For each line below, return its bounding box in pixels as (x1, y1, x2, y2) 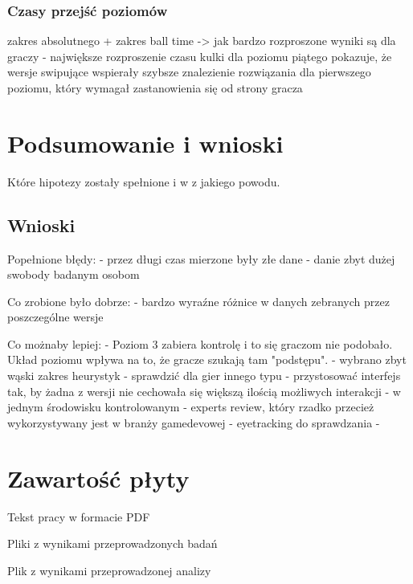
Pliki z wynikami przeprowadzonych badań (7, 535, 218, 552)
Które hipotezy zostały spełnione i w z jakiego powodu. (7, 173, 280, 190)
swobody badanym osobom (7, 266, 140, 283)
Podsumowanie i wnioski (7, 126, 284, 159)
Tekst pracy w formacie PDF (7, 508, 150, 525)
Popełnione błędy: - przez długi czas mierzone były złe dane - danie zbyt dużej (7, 250, 395, 267)
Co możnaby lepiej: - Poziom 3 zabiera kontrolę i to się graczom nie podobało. (7, 335, 393, 352)
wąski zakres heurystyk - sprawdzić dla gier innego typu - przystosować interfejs (7, 367, 401, 384)
